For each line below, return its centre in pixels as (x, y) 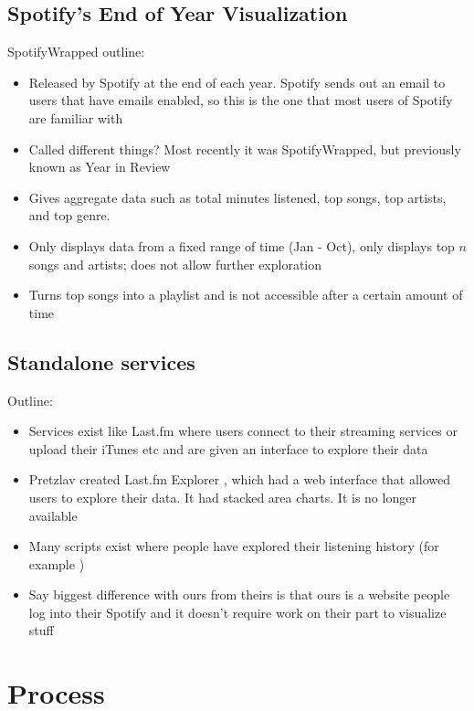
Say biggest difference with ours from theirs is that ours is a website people (239, 594)
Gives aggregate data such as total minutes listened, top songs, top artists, (237, 197)
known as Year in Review (100, 167)
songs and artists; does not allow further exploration (175, 264)
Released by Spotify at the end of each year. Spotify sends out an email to (237, 82)
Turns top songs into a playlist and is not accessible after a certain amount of (246, 295)
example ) (57, 563)
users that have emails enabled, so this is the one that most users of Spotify (241, 100)
